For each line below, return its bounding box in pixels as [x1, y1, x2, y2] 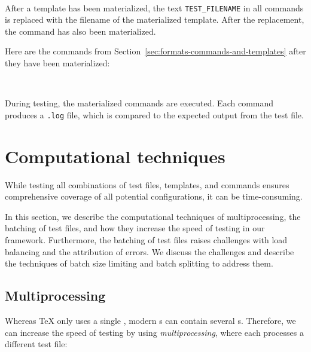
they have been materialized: [5, 57, 110, 69]
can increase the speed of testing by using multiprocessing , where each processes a [5, 326, 304, 338]
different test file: [5, 338, 68, 350]
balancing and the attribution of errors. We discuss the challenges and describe [5, 245, 294, 258]
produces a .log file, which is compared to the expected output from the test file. [5, 108, 304, 121]
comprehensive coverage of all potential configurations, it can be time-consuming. [5, 190, 303, 203]
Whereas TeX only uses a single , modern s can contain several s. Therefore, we [5, 314, 296, 326]
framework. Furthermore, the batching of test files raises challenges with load [5, 233, 288, 246]
